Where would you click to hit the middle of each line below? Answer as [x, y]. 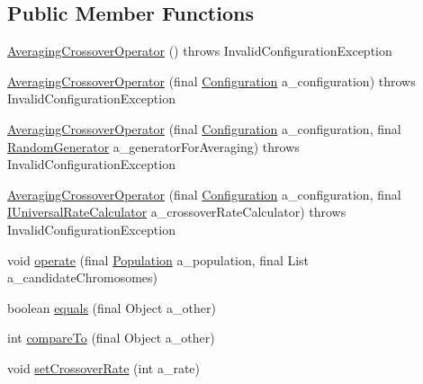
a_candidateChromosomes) [83, 277]
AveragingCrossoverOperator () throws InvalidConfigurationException [200, 51]
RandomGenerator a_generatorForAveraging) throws [153, 146]
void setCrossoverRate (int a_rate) [104, 367]
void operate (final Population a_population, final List [158, 259]
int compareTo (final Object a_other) [111, 338]
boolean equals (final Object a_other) [112, 307]
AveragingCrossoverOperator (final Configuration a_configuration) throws [211, 80]
